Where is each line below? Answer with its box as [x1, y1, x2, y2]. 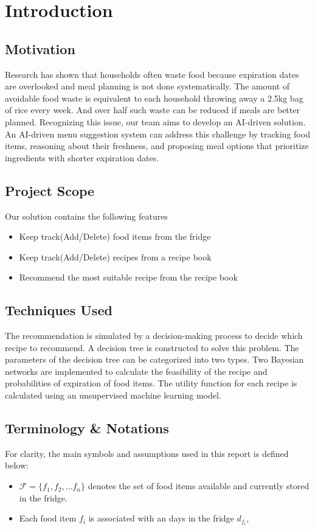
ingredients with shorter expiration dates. [5, 151, 159, 164]
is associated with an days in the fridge [88, 512, 234, 525]
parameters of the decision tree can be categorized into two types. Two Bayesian [5, 353, 304, 366]
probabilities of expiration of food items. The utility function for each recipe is [5, 377, 297, 389]
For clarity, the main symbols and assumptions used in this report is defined [5, 447, 289, 459]
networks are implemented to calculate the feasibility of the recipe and [5, 364, 268, 377]
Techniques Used [5, 301, 112, 319]
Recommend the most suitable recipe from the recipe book [19, 271, 238, 284]
